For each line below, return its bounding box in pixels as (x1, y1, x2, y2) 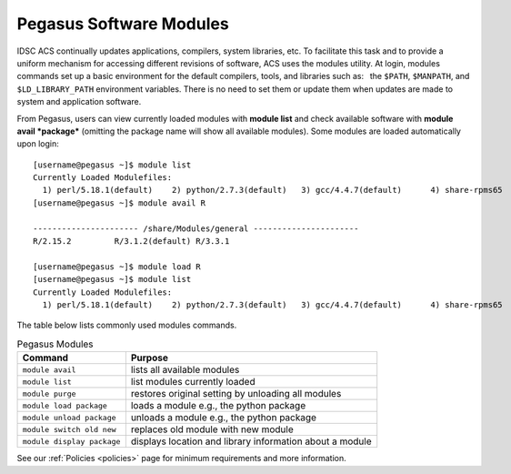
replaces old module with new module (130, 423, 295, 436)
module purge (22, 388, 76, 398)
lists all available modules (130, 364, 240, 377)
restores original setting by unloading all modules (130, 388, 342, 400)
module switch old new (22, 424, 117, 434)
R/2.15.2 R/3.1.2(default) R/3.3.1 (33, 237, 230, 247)
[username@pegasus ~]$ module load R (33, 261, 202, 272)
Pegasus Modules (16, 338, 95, 350)
